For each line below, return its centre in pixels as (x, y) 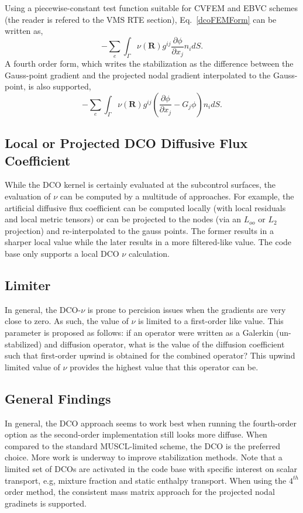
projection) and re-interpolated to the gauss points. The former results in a (139, 230)
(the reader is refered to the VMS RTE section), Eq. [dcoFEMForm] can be (141, 19)
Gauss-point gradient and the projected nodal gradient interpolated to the (138, 75)
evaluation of (28, 196)
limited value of (32, 366)
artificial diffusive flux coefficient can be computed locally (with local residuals (145, 207)
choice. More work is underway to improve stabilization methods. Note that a (144, 457)
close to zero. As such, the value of (67, 321)
